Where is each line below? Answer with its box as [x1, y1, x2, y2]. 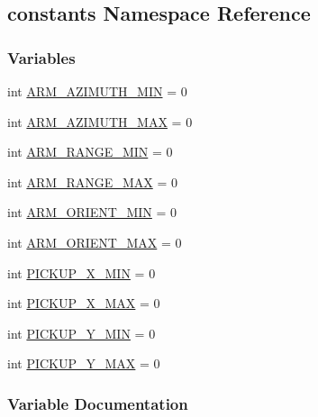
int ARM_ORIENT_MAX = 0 [7, 232, 182, 251]
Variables [7, 46, 76, 68]
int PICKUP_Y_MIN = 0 [7, 323, 156, 342]
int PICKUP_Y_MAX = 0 [7, 354, 160, 373]
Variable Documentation [7, 392, 188, 414]
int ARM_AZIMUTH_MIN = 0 [7, 82, 187, 100]
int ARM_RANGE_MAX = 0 [7, 172, 177, 191]
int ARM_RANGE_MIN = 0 [7, 142, 173, 161]
